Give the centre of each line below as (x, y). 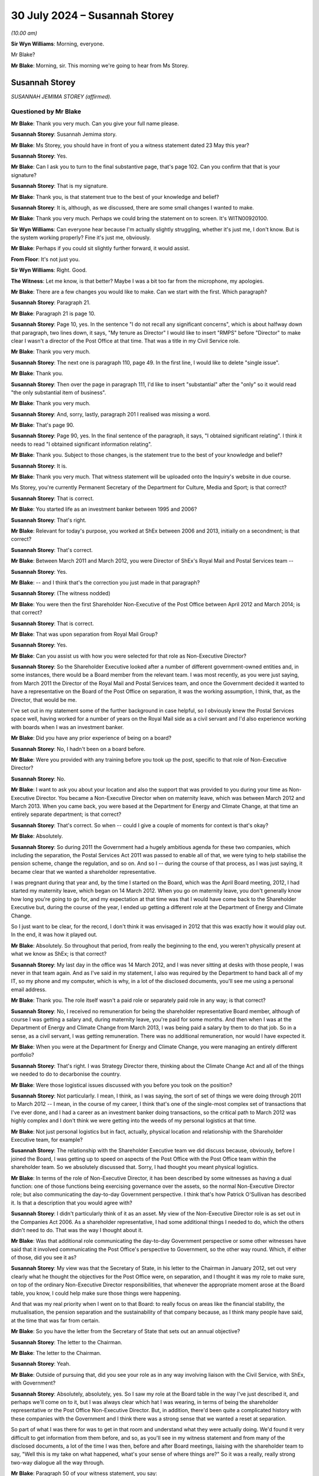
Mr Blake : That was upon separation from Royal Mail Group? (84, 634)
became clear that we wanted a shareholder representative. (84, 871)
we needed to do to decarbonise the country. (66, 1074)
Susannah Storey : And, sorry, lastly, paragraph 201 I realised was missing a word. (111, 414)
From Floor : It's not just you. (45, 259)
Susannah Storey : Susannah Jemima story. (64, 134)
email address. (29, 990)
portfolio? (23, 1055)
